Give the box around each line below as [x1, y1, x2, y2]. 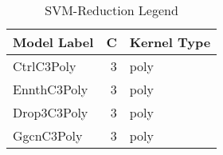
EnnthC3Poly [13, 80, 88, 98]
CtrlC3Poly [13, 57, 76, 75]
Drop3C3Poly [13, 103, 88, 121]
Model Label [13, 33, 94, 51]
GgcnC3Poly [13, 126, 83, 145]
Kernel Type [129, 33, 211, 51]
